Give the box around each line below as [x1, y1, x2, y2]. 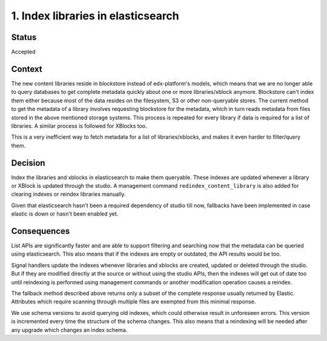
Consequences [11, 226, 70, 236]
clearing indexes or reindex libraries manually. [11, 191, 126, 198]
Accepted [11, 48, 36, 56]
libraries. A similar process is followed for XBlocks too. [11, 122, 148, 130]
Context [11, 64, 42, 74]
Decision [11, 157, 45, 168]
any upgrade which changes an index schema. [11, 326, 128, 333]
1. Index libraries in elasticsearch [11, 9, 180, 22]
